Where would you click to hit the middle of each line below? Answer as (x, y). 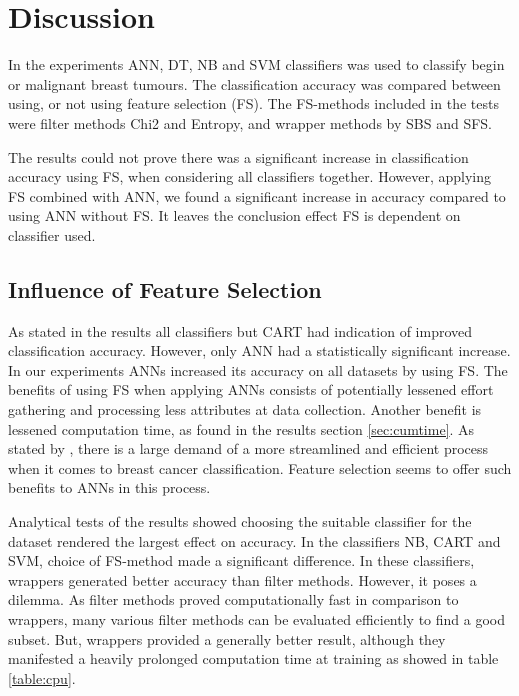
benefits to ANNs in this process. (109, 487)
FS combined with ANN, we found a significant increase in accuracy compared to (257, 195)
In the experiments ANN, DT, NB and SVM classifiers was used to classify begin (256, 64)
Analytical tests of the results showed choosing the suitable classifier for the (240, 521)
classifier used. (52, 234)
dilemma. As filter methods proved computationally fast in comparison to (233, 599)
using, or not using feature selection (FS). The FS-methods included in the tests (253, 103)
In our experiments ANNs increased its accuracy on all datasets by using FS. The (258, 369)
